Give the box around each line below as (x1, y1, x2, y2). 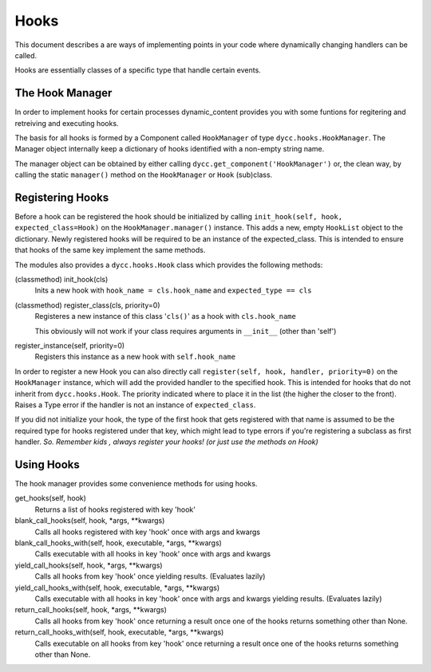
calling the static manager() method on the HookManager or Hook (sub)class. (14, 170, 273, 179)
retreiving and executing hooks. (14, 118, 119, 128)
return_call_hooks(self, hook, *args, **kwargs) (14, 605, 168, 615)
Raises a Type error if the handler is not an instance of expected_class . (14, 399, 256, 410)
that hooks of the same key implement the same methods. (14, 246, 206, 255)
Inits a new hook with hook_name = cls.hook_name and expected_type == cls (34, 285, 312, 295)
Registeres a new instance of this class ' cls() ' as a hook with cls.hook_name (34, 312, 297, 321)
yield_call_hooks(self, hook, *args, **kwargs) (14, 560, 163, 570)
